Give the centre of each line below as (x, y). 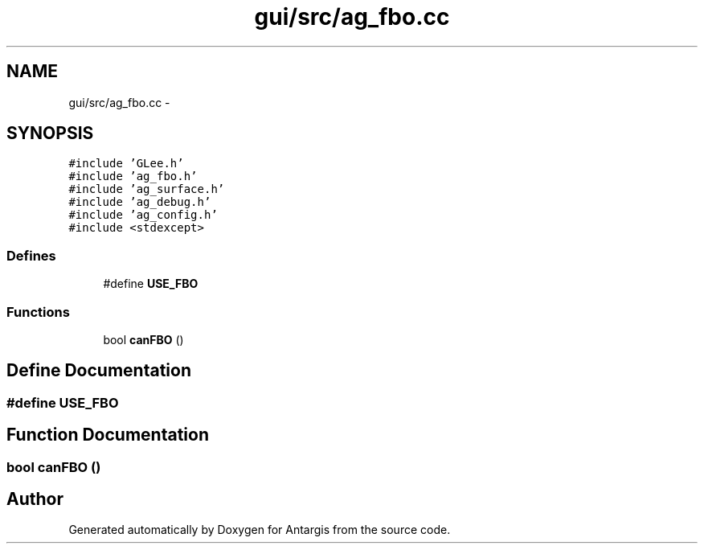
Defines (31, 255)
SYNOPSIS (50, 133)
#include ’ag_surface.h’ (147, 189)
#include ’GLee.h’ (126, 164)
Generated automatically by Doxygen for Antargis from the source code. (260, 530)
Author (35, 499)
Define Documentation (99, 371)
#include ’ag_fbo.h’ (133, 176)
